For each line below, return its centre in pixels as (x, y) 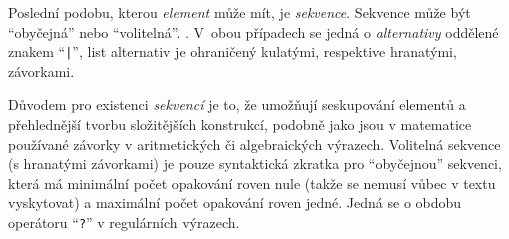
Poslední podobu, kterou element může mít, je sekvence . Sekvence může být (239, 12)
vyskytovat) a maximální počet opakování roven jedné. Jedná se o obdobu (235, 202)
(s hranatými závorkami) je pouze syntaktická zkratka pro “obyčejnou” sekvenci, (255, 163)
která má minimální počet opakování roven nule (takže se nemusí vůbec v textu (252, 182)
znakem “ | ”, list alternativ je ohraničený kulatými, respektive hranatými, (232, 51)
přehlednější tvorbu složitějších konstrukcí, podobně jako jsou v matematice (240, 124)
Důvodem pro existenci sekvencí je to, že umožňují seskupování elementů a (237, 104)
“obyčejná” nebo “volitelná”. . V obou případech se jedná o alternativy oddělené (253, 31)
